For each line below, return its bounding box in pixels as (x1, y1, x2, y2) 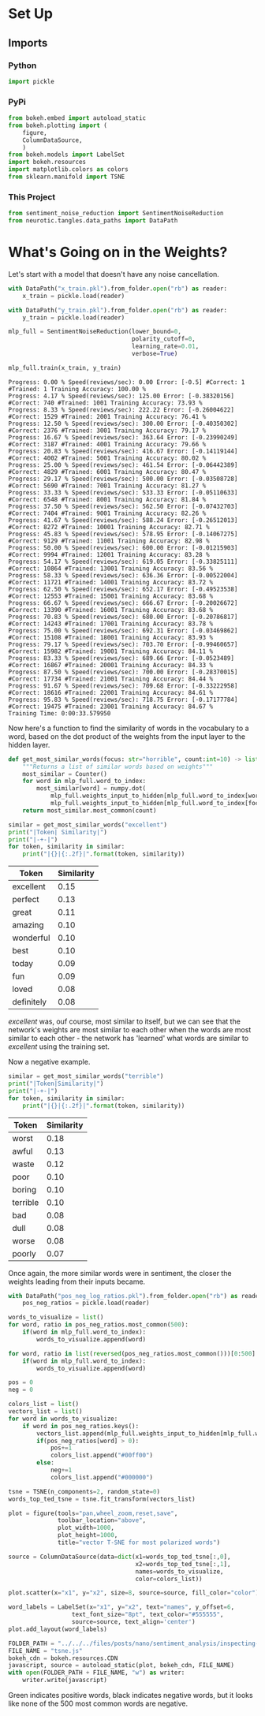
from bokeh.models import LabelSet (8, 151, 125, 159)
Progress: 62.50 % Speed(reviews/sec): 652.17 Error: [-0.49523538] (8, 585, 238, 593)
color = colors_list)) (135, 1575, 203, 1583)
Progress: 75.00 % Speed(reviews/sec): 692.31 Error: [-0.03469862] (8, 626, 238, 635)
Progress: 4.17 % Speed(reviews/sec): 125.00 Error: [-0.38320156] (8, 392, 235, 400)
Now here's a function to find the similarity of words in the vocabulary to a (8, 723, 250, 733)
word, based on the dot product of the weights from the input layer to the (8, 731, 246, 741)
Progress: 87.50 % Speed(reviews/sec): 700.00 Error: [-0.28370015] (8, 668, 238, 676)
